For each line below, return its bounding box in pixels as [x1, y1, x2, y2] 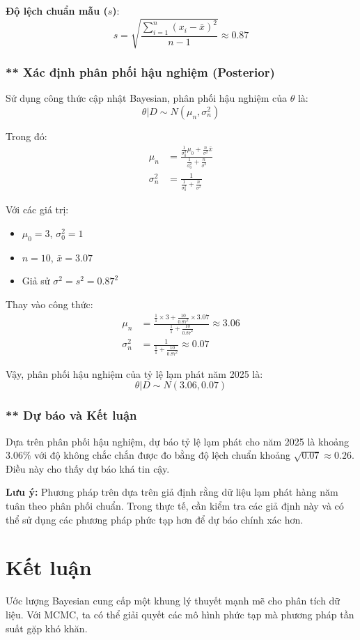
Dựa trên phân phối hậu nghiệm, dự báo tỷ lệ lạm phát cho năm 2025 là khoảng [6, 434, 349, 448]
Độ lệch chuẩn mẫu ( [6, 3, 108, 17]
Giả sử [22, 273, 50, 288]
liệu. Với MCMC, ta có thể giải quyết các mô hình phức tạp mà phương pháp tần [6, 607, 354, 621]
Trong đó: [6, 128, 47, 143]
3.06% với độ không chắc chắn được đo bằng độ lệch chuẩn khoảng [6, 448, 291, 462]
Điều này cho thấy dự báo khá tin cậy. [6, 461, 170, 475]
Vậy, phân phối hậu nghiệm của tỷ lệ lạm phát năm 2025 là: [6, 366, 263, 381]
